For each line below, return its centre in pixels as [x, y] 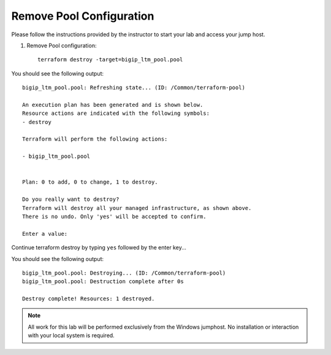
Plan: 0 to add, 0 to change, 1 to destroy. [90, 182]
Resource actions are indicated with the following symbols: [116, 113]
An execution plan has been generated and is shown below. [113, 105]
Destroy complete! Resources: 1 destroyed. [89, 299]
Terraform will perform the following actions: [95, 139]
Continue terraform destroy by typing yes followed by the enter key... [99, 248]
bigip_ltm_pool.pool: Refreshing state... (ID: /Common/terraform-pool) [134, 88]
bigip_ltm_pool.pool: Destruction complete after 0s [103, 282]
